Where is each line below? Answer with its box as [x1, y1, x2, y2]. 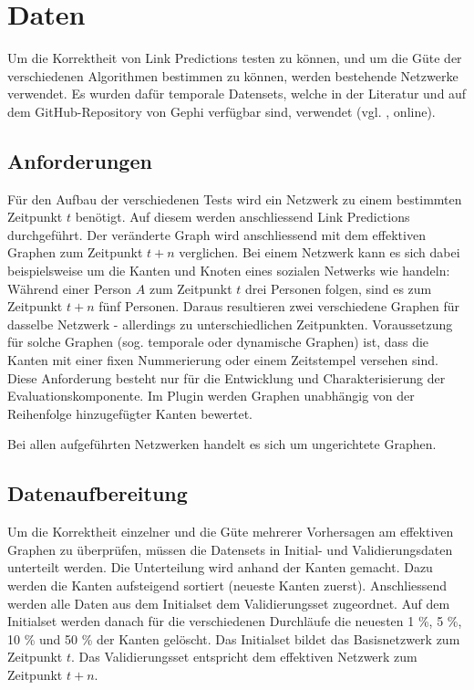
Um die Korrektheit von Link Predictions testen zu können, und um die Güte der [7, 48, 462, 68]
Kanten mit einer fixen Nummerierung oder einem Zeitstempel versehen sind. [7, 350, 438, 370]
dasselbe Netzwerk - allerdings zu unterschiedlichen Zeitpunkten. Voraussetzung [7, 314, 453, 333]
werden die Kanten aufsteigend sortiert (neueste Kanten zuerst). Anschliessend [7, 576, 448, 594]
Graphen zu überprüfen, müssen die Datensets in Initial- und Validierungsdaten [7, 539, 453, 559]
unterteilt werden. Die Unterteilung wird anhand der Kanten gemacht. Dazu [7, 558, 433, 577]
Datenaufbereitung [7, 479, 188, 507]
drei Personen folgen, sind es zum [244, 278, 432, 298]
